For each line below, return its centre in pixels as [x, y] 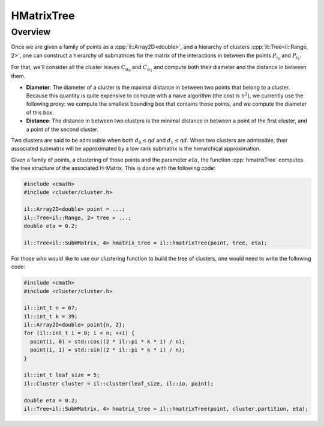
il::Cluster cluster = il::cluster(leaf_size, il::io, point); [119, 383]
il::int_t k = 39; [51, 316]
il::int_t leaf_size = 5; [62, 375]
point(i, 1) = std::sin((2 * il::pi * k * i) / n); [108, 350]
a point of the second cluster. [62, 129]
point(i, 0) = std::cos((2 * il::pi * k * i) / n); [108, 341]
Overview [31, 32]
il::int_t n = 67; [51, 308]
